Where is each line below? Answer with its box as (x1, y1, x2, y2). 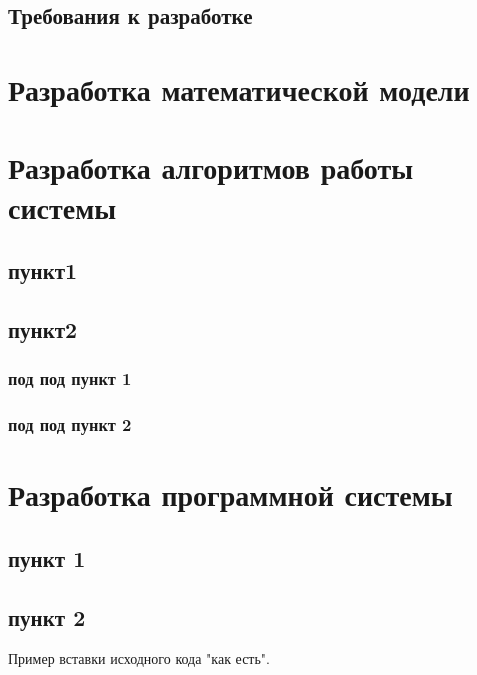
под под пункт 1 (8, 366, 132, 391)
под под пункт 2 (8, 412, 132, 437)
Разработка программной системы (8, 474, 453, 515)
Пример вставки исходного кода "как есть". (8, 648, 271, 669)
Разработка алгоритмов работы (8, 147, 414, 188)
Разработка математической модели (8, 68, 470, 109)
